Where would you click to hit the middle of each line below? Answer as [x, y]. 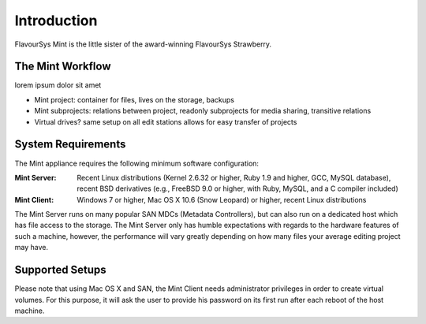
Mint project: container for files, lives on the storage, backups [134, 99]
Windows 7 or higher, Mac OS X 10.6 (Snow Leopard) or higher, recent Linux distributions [222, 199]
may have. [32, 248]
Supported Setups [60, 270]
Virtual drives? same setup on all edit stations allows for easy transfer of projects [166, 121]
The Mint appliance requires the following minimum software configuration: [137, 163]
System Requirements [70, 145]
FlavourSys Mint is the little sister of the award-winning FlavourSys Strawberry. [143, 44]
